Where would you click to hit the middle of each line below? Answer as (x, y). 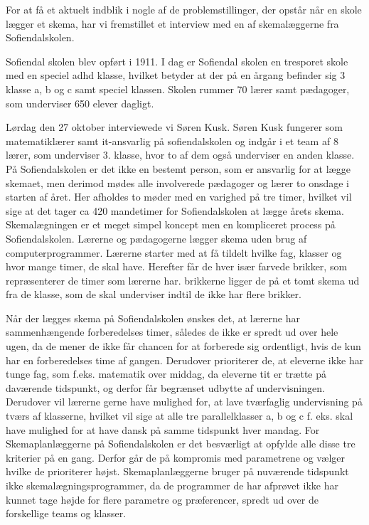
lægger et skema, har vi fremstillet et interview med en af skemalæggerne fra (172, 23)
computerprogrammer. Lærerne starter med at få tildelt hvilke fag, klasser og (174, 252)
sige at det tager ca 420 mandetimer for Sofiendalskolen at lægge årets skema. (175, 210)
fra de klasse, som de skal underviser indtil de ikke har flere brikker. (154, 294)
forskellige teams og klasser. (66, 513)
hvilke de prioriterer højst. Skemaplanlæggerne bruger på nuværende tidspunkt (177, 471)
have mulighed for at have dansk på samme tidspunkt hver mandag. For (163, 429)
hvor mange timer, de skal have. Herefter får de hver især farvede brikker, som (177, 266)
